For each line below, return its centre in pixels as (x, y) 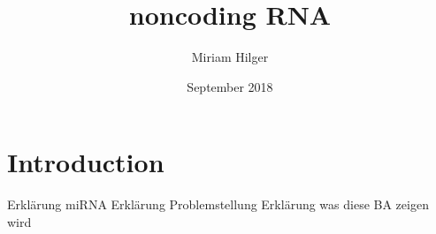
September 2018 (230, 86)
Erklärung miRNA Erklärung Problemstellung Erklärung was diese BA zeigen (218, 204)
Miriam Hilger (230, 57)
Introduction (86, 162)
